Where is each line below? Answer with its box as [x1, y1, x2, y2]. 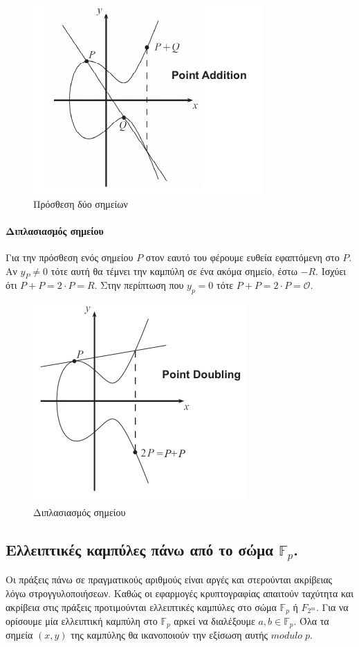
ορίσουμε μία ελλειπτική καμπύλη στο [6, 613, 158, 628]
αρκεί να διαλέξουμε [174, 613, 255, 628]
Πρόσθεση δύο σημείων [33, 196, 128, 211]
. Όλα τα [293, 613, 329, 628]
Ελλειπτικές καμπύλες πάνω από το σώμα [6, 538, 273, 560]
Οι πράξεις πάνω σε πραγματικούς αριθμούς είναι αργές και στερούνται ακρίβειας [6, 572, 333, 587]
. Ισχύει [315, 263, 347, 278]
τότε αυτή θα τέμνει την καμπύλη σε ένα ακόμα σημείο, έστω [50, 263, 297, 278]
